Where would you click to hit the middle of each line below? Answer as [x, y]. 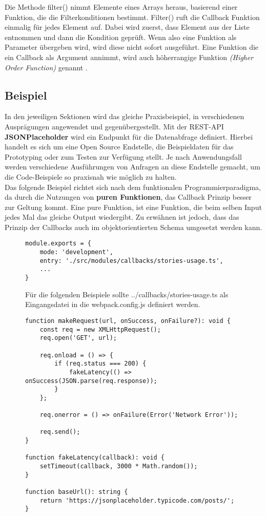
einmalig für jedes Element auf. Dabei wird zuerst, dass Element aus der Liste [127, 27]
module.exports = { [58, 244]
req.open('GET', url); [78, 338]
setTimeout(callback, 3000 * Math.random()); [119, 466]
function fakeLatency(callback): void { [95, 458]
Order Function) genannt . [46, 67]
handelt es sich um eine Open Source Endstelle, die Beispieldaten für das [119, 147]
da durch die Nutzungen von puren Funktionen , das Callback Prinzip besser [128, 197]
